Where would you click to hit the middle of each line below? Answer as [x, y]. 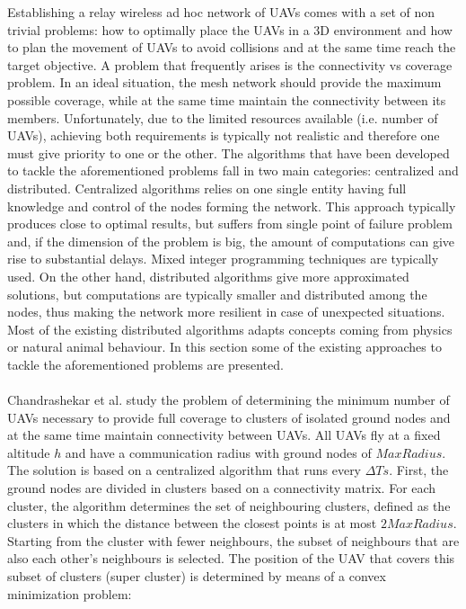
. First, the [419, 470]
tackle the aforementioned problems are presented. [145, 364]
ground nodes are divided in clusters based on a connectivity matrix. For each [222, 488]
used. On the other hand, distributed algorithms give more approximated [208, 276]
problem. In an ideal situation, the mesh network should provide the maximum [224, 82]
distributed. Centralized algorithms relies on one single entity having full [207, 188]
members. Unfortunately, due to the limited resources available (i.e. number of [223, 117]
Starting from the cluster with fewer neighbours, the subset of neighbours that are [233, 540]
